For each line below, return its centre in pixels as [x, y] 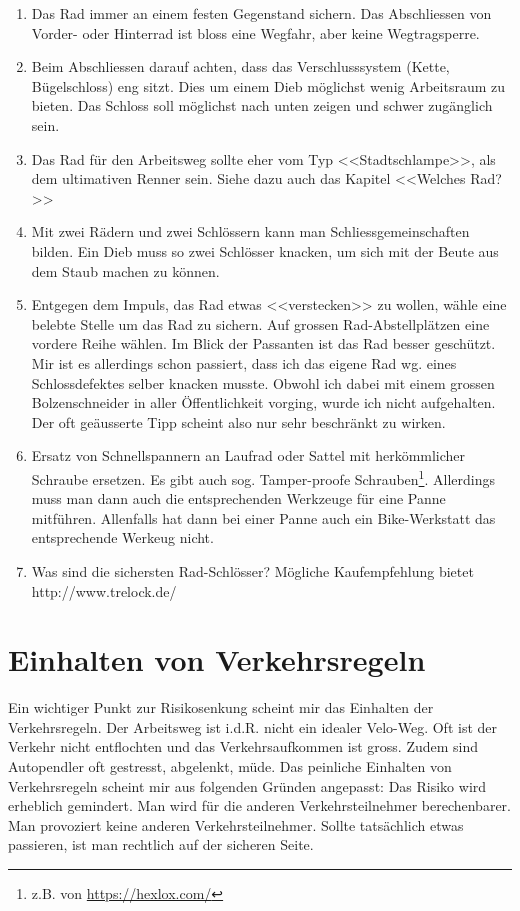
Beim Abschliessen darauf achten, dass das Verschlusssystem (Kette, [240, 66]
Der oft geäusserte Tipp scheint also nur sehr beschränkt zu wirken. [238, 421]
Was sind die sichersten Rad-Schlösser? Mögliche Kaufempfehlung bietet [252, 570]
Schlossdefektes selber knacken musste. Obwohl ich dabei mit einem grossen [263, 382]
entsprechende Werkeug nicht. [122, 537]
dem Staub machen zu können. [125, 270]
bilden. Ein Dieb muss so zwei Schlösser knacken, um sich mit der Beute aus [265, 250]
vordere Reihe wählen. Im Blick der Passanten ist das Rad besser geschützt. [263, 343]
